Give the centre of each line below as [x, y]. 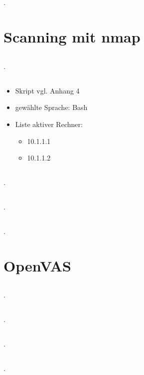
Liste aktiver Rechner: [49, 124]
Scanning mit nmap [72, 37]
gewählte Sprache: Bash [51, 107]
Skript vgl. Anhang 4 [47, 90]
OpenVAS [37, 265]
